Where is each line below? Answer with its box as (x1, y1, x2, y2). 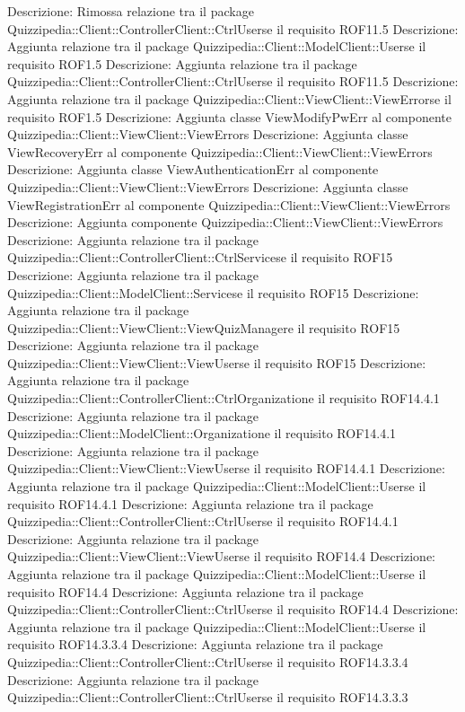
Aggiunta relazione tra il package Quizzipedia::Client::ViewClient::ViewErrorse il (7, 89, 452, 108)
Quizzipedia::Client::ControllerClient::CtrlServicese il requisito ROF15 (7, 248, 393, 267)
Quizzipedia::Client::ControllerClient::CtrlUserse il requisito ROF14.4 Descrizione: (7, 600, 459, 619)
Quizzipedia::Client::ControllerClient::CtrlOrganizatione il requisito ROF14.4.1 (7, 389, 440, 408)
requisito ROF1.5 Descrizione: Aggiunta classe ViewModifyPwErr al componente (7, 107, 452, 126)
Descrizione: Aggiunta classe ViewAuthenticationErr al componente (7, 160, 379, 179)
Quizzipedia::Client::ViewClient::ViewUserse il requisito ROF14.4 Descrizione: (7, 547, 436, 566)
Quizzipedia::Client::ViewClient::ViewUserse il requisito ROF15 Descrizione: (7, 353, 426, 372)
